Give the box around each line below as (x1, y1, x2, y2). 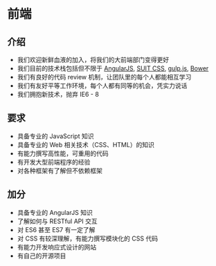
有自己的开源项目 (17, 251, 66, 260)
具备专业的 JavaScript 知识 (17, 132, 94, 140)
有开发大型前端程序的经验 (17, 158, 91, 166)
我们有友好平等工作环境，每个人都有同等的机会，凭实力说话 (17, 82, 188, 90)
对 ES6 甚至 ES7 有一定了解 (17, 225, 96, 234)
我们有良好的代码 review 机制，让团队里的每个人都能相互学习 (17, 73, 192, 81)
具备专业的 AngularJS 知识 (17, 208, 93, 216)
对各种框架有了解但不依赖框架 (17, 167, 102, 175)
